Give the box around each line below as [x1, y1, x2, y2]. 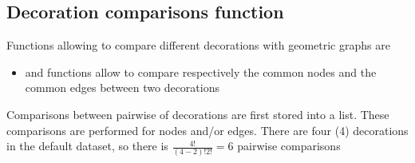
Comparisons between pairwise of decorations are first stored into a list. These [6, 105, 389, 122]
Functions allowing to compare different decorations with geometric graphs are [6, 37, 390, 54]
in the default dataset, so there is [6, 137, 168, 154]
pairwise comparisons [237, 137, 341, 154]
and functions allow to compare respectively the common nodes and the [25, 63, 377, 80]
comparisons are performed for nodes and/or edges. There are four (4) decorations [6, 121, 409, 138]
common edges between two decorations [25, 79, 219, 96]
